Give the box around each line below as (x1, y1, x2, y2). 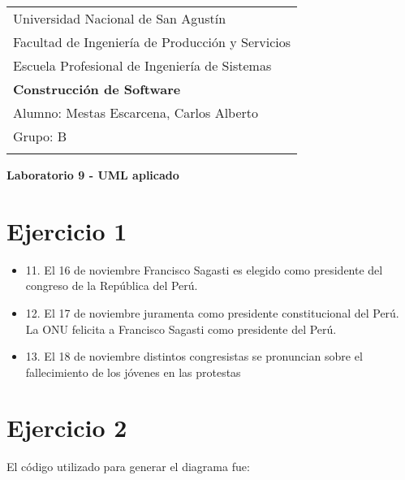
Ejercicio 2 (6, 411, 127, 444)
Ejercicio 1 (6, 214, 127, 247)
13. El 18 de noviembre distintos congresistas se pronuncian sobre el (25, 348, 363, 365)
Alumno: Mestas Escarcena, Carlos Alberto (13, 103, 259, 122)
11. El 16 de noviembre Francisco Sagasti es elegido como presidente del (25, 261, 383, 278)
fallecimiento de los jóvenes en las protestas (25, 363, 241, 380)
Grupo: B (13, 127, 67, 145)
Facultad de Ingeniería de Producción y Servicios (13, 32, 291, 51)
